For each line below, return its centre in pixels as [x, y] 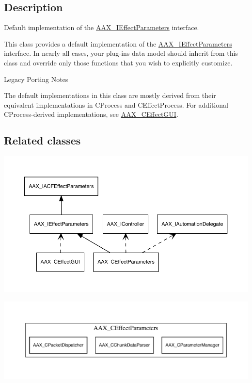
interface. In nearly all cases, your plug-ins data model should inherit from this [121, 53]
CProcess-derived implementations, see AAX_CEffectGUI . [91, 114]
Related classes [42, 140]
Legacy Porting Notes [36, 79]
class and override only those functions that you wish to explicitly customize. [118, 62]
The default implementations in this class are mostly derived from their [110, 95]
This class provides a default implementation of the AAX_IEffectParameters [118, 43]
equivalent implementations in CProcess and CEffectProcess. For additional [116, 104]
